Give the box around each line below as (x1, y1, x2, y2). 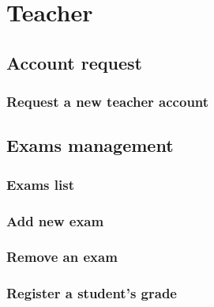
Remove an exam (6, 247, 118, 267)
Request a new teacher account (6, 92, 209, 112)
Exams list (6, 174, 74, 194)
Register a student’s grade (6, 283, 177, 303)
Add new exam (6, 210, 104, 230)
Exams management (6, 133, 174, 157)
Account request (6, 50, 142, 74)
